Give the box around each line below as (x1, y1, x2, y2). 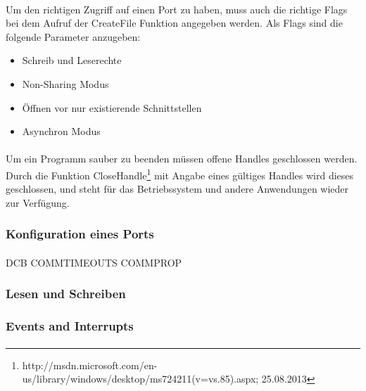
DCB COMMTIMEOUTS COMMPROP (6, 255, 182, 269)
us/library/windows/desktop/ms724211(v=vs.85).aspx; (22, 371, 259, 386)
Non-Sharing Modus (22, 76, 109, 91)
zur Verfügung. (6, 195, 70, 210)
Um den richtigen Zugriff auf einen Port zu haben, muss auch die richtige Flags (6, 1, 348, 16)
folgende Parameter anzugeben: (6, 29, 141, 44)
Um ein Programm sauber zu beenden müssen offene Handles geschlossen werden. (6, 151, 358, 166)
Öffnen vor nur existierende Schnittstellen (22, 100, 202, 115)
